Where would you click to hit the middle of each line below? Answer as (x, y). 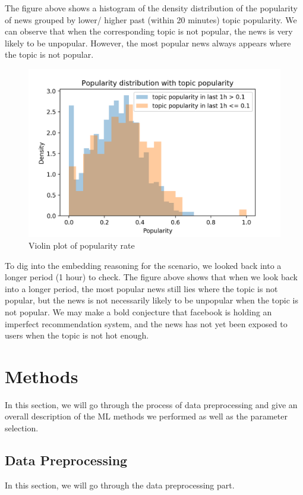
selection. (22, 428)
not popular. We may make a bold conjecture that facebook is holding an (138, 311)
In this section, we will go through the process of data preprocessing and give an (151, 404)
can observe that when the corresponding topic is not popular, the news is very (149, 31)
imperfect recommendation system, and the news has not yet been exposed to (146, 323)
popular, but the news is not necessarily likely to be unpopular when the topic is (152, 300)
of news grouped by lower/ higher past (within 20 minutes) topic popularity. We (151, 19)
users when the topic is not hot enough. (77, 335)
